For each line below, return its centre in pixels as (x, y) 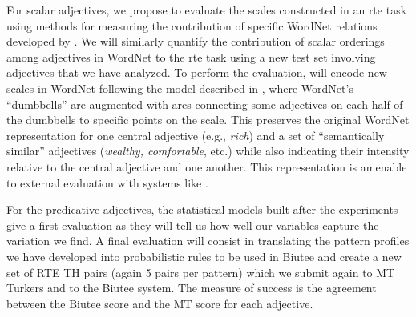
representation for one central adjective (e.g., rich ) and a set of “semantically (196, 135)
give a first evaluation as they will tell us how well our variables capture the (193, 225)
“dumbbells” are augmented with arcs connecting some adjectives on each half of (205, 104)
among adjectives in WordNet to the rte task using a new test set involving (191, 56)
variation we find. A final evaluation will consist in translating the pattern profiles (208, 241)
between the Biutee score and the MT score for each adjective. (160, 303)
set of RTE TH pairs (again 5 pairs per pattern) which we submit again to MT (201, 272)
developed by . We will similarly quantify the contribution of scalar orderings (196, 41)
